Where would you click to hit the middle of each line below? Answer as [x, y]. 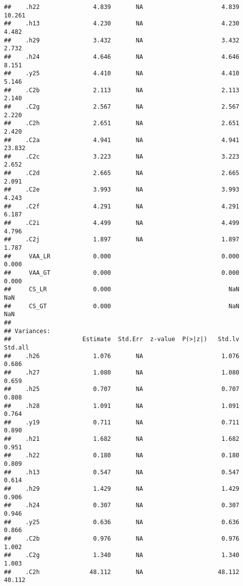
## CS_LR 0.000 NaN [122, 290]
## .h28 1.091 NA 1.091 [122, 406]
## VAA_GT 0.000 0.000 [122, 273]
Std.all [17, 347]
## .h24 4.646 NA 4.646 [122, 57]
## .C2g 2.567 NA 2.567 [122, 106]
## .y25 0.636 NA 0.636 [122, 522]
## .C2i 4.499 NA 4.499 [122, 223]
